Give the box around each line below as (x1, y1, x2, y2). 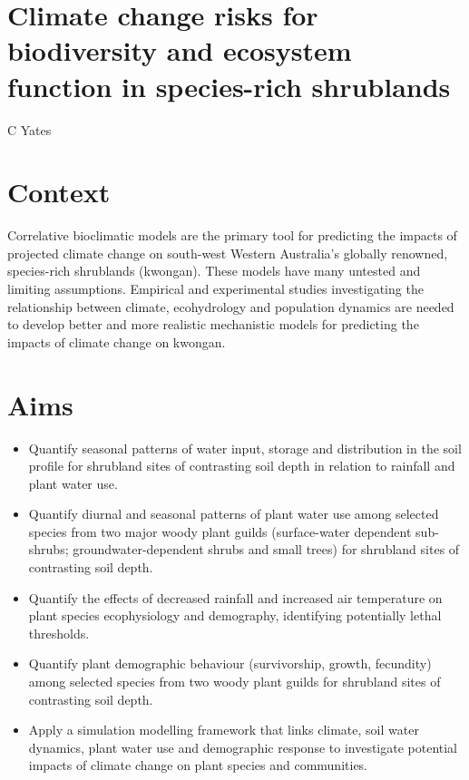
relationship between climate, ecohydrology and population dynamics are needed (7, 297, 454, 316)
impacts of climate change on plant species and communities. (28, 756, 368, 775)
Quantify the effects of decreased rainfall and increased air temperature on (28, 588, 443, 607)
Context (7, 173, 111, 210)
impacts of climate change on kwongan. (7, 332, 226, 351)
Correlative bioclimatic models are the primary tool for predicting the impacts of (7, 226, 457, 245)
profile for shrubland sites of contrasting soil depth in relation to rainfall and (28, 456, 455, 475)
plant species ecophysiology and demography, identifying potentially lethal (28, 606, 442, 625)
